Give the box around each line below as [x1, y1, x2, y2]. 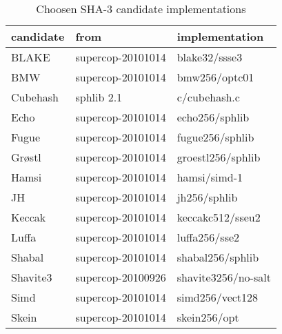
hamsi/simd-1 [177, 169, 243, 185]
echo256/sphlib [177, 109, 250, 125]
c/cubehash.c [177, 89, 240, 105]
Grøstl [11, 149, 41, 165]
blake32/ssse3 [177, 49, 243, 65]
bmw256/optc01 [177, 69, 254, 85]
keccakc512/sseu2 [177, 209, 261, 225]
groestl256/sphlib [177, 149, 261, 165]
